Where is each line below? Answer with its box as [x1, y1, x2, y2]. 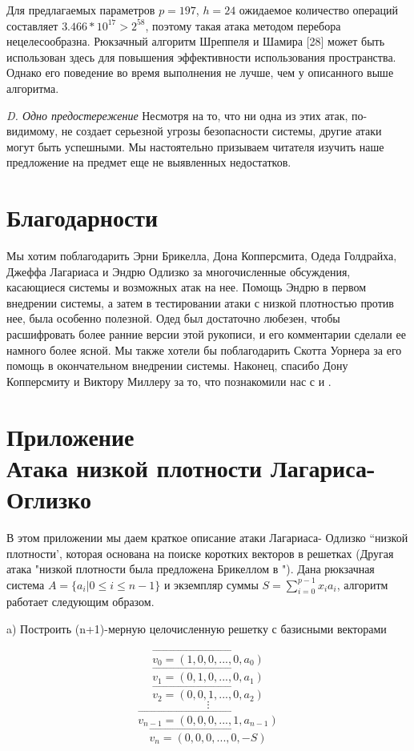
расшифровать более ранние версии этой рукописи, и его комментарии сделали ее [6, 326, 406, 343]
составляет [6, 17, 58, 34]
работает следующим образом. [6, 593, 155, 610]
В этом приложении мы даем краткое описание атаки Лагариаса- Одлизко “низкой [6, 528, 408, 545]
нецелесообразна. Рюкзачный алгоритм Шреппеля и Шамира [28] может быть [6, 33, 385, 50]
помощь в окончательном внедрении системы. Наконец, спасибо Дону [6, 357, 348, 374]
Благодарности [6, 201, 159, 234]
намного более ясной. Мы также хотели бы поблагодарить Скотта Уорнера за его [6, 341, 402, 358]
